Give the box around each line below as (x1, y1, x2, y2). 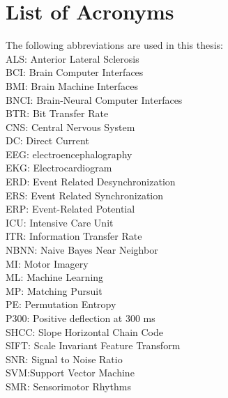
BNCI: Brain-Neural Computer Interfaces (6, 92, 183, 107)
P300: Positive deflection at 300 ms (6, 311, 155, 325)
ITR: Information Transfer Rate (6, 229, 142, 243)
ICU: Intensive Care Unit (6, 215, 114, 229)
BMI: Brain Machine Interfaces (6, 78, 138, 93)
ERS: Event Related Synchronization (6, 187, 164, 202)
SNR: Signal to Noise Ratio (6, 351, 123, 366)
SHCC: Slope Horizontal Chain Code (6, 324, 164, 339)
